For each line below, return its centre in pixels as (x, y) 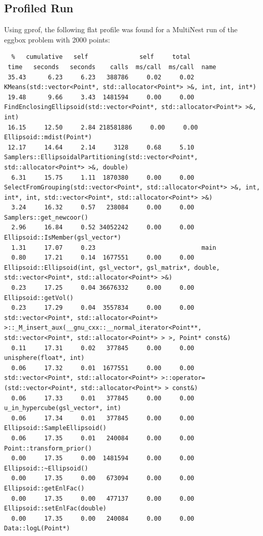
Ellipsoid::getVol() (39, 298)
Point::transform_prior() (48, 448)
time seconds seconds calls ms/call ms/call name (112, 67)
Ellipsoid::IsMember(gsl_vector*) (63, 238)
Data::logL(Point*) (37, 529)
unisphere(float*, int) (44, 358)
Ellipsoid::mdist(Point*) (48, 137)
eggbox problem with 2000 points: (57, 39)
